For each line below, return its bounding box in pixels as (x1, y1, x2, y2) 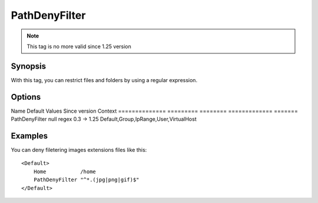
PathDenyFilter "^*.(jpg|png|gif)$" (33, 177, 140, 183)
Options (11, 92, 41, 102)
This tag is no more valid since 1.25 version (26, 43, 132, 50)
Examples (11, 131, 48, 141)
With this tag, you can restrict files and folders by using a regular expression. (11, 76, 197, 83)
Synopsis (11, 61, 47, 71)
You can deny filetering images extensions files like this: (11, 147, 147, 154)
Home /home (33, 168, 97, 175)
